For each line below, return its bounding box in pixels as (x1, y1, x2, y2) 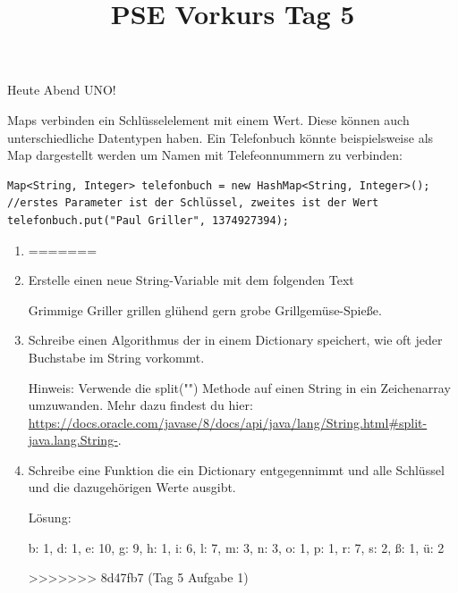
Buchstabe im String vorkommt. (28, 347, 205, 366)
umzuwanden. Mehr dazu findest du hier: (28, 396, 253, 414)
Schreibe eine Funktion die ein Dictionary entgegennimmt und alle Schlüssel (28, 460, 445, 479)
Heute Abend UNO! (7, 80, 116, 99)
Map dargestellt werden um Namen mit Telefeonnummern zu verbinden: (7, 146, 403, 164)
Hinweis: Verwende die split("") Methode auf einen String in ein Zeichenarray (28, 378, 451, 397)
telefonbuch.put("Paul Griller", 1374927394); (7, 213, 289, 227)
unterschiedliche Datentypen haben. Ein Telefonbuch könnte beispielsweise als (7, 128, 434, 146)
